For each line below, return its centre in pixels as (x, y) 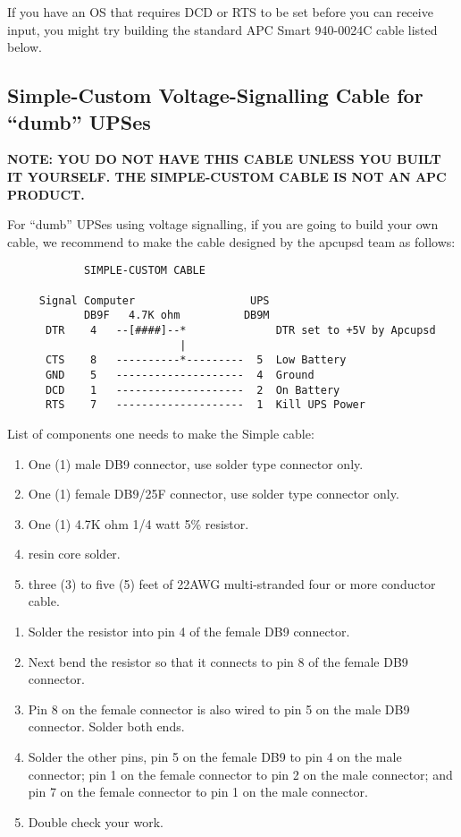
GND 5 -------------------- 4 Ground (180, 375)
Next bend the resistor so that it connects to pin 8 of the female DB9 (218, 661)
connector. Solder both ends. (106, 726)
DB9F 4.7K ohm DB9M (176, 316)
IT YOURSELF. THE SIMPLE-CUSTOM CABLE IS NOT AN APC (227, 176)
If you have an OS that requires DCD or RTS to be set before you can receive (220, 12)
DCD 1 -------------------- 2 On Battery (193, 390)
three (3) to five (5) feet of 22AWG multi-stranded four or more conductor (232, 583)
